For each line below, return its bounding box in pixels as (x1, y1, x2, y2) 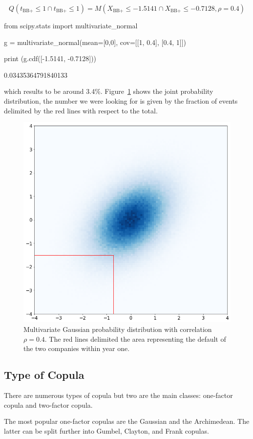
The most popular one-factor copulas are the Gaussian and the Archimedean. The (4, 416, 250, 426)
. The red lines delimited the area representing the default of (44, 333, 226, 344)
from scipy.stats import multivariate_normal (4, 21, 138, 30)
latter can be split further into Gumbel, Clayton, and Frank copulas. (4, 425, 209, 436)
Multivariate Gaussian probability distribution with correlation (23, 324, 212, 334)
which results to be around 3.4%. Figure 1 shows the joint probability (4, 86, 213, 96)
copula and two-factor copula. (4, 399, 93, 410)
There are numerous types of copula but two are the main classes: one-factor (4, 390, 233, 400)
